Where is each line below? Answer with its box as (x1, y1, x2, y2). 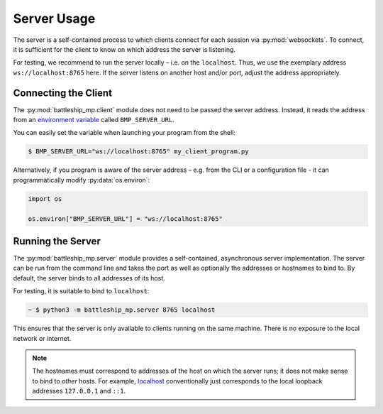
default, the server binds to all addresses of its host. (13, 273, 166, 282)
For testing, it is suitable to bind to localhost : (13, 287, 150, 295)
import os (28, 195, 62, 202)
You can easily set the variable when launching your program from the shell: (13, 129, 236, 137)
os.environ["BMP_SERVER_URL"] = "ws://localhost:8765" (28, 214, 223, 223)
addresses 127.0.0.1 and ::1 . (32, 387, 126, 396)
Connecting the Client (13, 87, 113, 99)
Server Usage (13, 11, 96, 26)
